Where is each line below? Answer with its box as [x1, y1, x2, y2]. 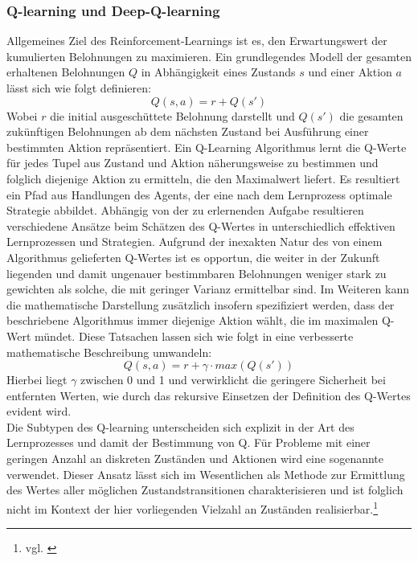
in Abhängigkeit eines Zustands [141, 63, 296, 80]
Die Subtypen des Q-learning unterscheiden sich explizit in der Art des [6, 418, 354, 435]
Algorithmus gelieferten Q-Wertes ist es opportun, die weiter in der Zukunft [6, 248, 380, 265]
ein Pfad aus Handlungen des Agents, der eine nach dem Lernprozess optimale [6, 186, 392, 203]
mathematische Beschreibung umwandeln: [6, 343, 212, 360]
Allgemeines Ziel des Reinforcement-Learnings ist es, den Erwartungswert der [6, 32, 387, 49]
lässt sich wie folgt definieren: [6, 80, 151, 96]
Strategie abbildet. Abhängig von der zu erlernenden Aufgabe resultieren [6, 202, 364, 219]
